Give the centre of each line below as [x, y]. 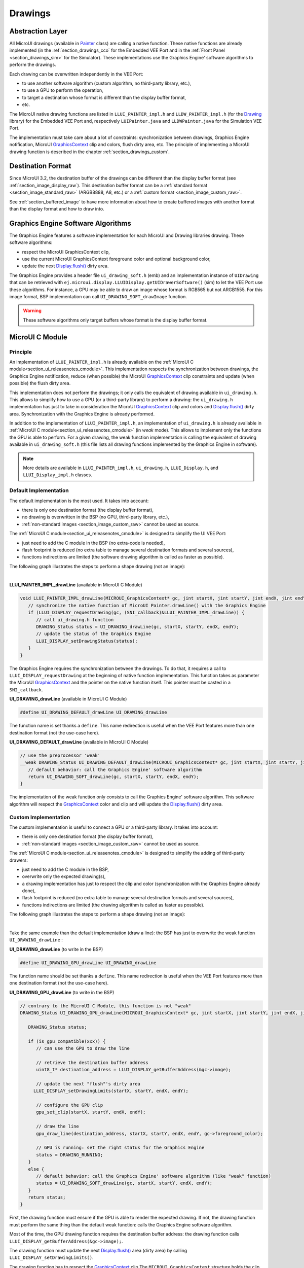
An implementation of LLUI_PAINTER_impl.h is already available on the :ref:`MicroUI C [102, 362]
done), [29, 891]
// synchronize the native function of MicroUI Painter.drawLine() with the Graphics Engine [147, 605]
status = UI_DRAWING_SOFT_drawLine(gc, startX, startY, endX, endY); [124, 1183]
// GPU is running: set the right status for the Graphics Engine [120, 1148]
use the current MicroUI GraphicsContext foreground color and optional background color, [116, 259]
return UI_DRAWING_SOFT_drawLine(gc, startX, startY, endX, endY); [114, 777]
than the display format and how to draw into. [57, 209]
